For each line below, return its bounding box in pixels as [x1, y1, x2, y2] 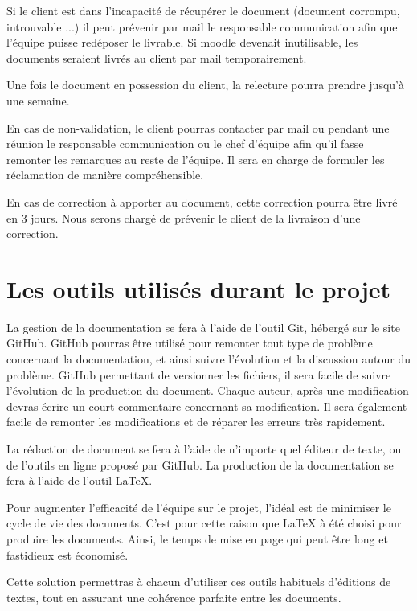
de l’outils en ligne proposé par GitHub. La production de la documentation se [6, 456, 394, 473]
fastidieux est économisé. [6, 546, 129, 563]
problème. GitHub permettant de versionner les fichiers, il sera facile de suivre [6, 366, 391, 383]
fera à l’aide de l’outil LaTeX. [6, 472, 153, 489]
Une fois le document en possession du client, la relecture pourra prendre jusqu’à [6, 76, 404, 93]
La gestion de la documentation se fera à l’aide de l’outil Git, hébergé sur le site [6, 318, 400, 335]
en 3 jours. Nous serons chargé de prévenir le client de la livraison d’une [6, 209, 361, 226]
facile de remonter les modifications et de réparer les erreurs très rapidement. [6, 413, 386, 430]
